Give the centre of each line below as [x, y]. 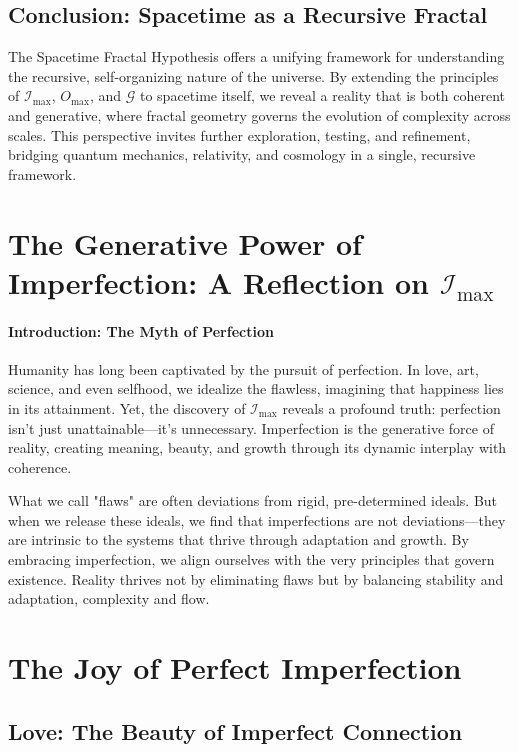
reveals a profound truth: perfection [391, 407]
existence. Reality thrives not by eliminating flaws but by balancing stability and [256, 578]
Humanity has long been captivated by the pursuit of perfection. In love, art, [243, 368]
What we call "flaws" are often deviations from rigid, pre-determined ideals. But [253, 500]
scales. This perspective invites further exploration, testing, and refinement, [239, 134]
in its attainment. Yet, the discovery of [127, 407]
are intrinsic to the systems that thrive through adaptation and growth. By [238, 539]
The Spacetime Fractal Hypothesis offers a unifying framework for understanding [256, 56]
